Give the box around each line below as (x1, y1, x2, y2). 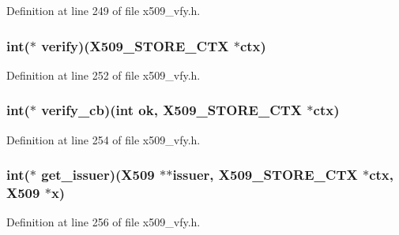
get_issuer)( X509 (41, 165, 155, 185)
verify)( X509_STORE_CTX (41, 35, 229, 55)
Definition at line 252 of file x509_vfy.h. (6, 66, 201, 83)
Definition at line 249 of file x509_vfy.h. (6, 2, 201, 18)
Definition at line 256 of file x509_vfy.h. (6, 214, 201, 230)
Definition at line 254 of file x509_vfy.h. (6, 131, 201, 147)
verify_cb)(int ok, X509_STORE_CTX (41, 100, 303, 120)
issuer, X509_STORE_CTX (172, 165, 358, 185)
